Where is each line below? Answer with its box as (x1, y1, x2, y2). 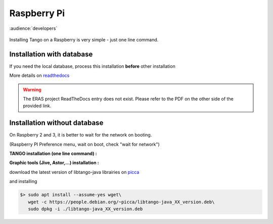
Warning (23, 86, 41, 93)
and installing (9, 178, 37, 185)
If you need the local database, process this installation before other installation (9, 63, 175, 69)
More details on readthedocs (9, 72, 70, 78)
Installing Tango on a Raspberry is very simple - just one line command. (9, 36, 159, 42)
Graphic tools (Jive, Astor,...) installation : (9, 160, 99, 166)
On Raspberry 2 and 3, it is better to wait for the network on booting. (9, 132, 152, 138)
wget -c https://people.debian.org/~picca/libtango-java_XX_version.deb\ (28, 199, 215, 205)
